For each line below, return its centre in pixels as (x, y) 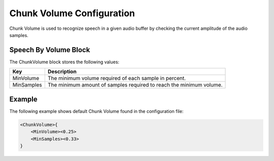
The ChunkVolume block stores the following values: (64, 62)
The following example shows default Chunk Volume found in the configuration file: (96, 111)
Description (62, 72)
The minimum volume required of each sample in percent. (117, 78)
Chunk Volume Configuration (72, 13)
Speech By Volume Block (50, 50)
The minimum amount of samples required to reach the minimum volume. (135, 85)
